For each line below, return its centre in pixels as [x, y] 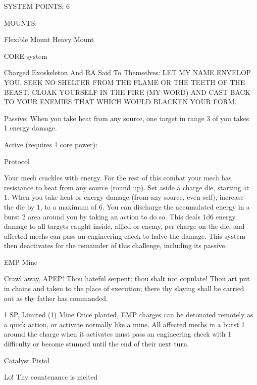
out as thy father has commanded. [56, 298]
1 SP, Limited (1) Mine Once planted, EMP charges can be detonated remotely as [129, 315]
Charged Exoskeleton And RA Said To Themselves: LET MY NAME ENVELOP [128, 72]
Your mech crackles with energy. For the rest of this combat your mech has [118, 178]
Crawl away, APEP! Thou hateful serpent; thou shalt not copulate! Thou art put [127, 278]
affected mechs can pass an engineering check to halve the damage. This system [125, 235]
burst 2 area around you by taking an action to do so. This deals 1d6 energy [120, 216]
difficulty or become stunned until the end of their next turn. [97, 344]
